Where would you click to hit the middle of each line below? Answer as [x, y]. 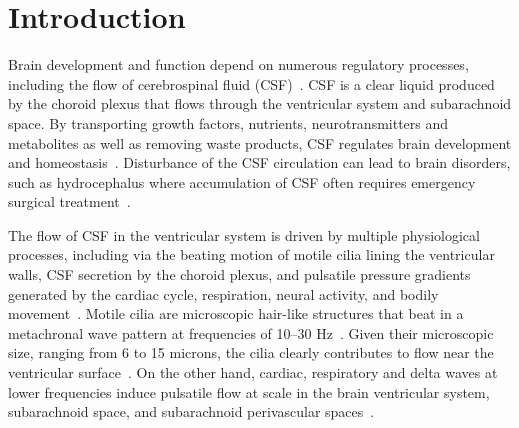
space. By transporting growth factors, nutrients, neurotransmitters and [228, 122]
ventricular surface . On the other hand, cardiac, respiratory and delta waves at [253, 372]
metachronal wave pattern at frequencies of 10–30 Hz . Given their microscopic [251, 332]
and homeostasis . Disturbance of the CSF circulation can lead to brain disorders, [259, 162]
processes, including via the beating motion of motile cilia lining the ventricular [251, 254]
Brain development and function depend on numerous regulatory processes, [238, 64]
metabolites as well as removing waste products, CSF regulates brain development [260, 142]
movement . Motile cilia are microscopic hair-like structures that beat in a [236, 313]
